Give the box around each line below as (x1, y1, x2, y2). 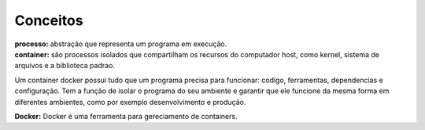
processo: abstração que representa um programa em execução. (14, 39, 227, 49)
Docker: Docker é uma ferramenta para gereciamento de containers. (14, 111, 238, 121)
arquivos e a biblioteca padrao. (14, 61, 116, 70)
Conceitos (14, 12, 83, 29)
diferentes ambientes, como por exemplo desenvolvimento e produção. (14, 97, 246, 107)
